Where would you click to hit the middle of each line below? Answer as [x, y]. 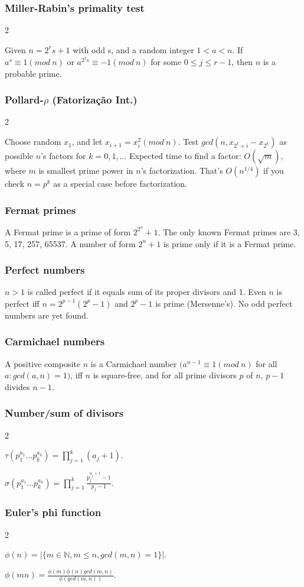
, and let [87, 142]
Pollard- [24, 100]
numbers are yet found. [47, 315]
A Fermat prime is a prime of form [68, 231]
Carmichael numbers [55, 341]
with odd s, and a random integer [133, 49]
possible [19, 156]
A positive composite [43, 363]
